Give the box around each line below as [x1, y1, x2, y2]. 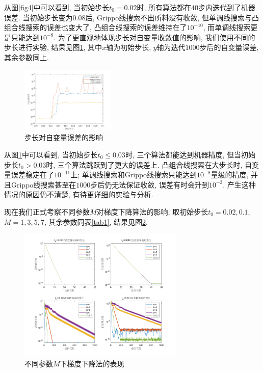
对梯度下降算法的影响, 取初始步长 [96, 206, 208, 217]
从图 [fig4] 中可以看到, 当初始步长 [4, 2, 110, 12]
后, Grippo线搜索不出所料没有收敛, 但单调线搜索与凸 [85, 12, 259, 22]
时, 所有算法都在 [137, 2, 192, 12]
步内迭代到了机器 [198, 2, 256, 12]
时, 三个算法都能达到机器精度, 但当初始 [125, 149, 255, 160]
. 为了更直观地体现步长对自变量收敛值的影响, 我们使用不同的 [54, 32, 255, 42]
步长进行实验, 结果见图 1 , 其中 [4, 42, 102, 52]
